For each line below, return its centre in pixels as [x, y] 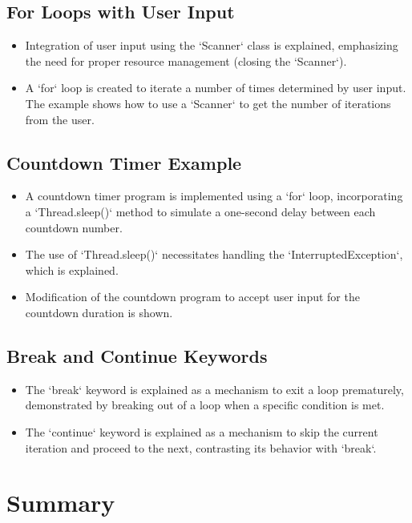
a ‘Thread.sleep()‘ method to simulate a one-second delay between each [200, 211]
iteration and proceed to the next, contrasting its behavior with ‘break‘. [201, 447]
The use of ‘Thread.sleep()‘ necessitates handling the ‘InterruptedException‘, [214, 254]
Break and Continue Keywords [137, 355]
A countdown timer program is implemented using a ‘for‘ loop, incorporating [214, 196]
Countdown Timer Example [124, 162]
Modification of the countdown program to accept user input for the [192, 297]
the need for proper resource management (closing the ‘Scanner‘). [186, 60]
